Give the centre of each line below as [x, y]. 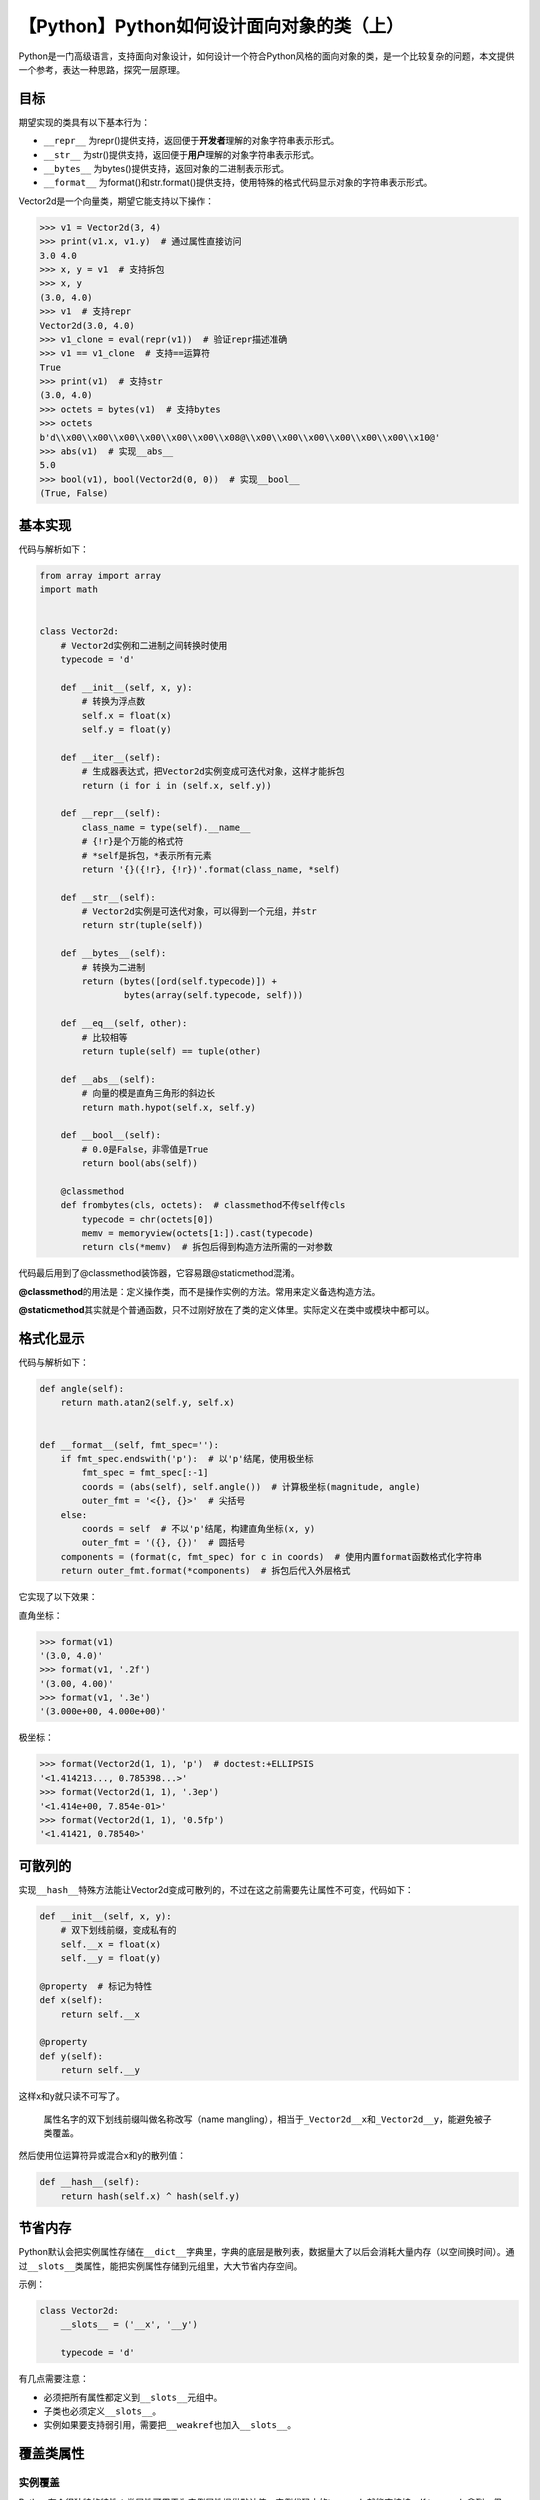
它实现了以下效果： [58, 1597]
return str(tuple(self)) [142, 925]
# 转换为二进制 [113, 967]
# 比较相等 [104, 1037]
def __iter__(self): [111, 757]
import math [69, 589]
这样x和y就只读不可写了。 [71, 2096]
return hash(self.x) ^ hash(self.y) [150, 2196]
